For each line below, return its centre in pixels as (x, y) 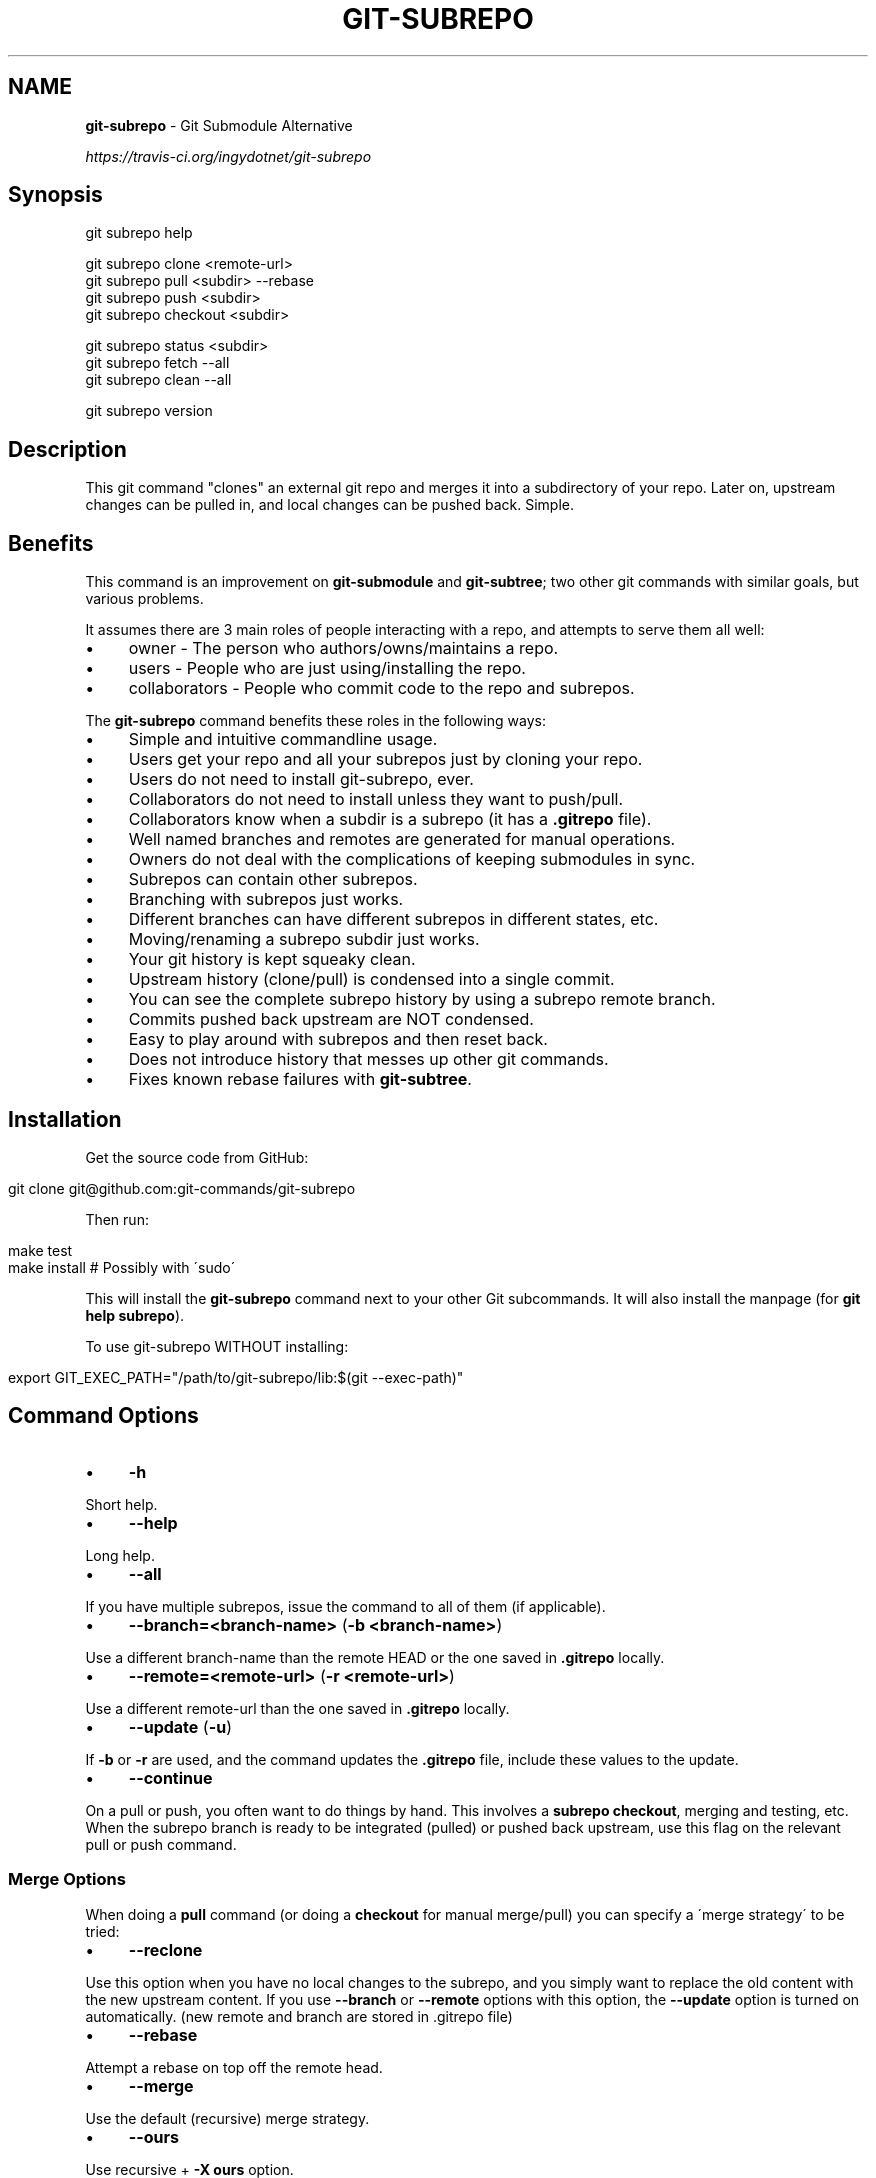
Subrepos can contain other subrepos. (273, 879)
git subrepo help (139, 233)
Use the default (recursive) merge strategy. (227, 2118)
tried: (102, 1931)
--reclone (165, 1949)
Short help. (121, 1504)
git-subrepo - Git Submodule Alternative (219, 125)
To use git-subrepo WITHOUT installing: (217, 1346)
